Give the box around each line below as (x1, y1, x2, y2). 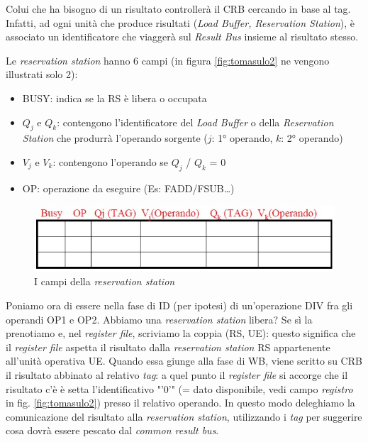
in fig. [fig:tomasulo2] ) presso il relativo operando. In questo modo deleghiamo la (6, 395, 355, 410)
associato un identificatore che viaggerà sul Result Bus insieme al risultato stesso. (6, 29, 359, 44)
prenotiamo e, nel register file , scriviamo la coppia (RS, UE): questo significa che (6, 326, 356, 341)
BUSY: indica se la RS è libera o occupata (22, 90, 207, 105)
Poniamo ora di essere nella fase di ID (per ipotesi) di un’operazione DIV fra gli (6, 298, 353, 313)
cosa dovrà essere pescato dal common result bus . (6, 423, 219, 438)
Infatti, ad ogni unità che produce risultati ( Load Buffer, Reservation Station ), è (6, 15, 355, 30)
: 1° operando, (211, 131, 273, 145)
